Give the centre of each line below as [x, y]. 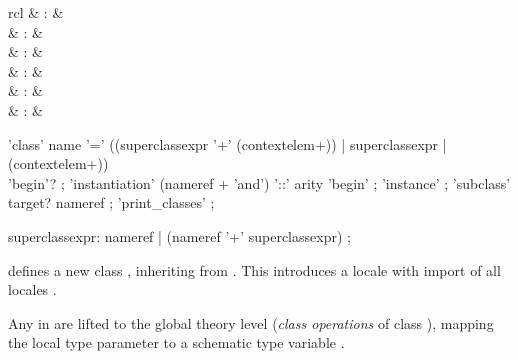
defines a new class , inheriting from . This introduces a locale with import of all [254, 269]
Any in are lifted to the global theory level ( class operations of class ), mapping [251, 322]
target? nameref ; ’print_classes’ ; [111, 202]
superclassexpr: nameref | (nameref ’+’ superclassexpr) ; [179, 235]
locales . [32, 289]
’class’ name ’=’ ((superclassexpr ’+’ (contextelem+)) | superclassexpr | [227, 143]
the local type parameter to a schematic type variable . [176, 342]
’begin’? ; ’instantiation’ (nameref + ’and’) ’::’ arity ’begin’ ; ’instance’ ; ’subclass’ [259, 182]
